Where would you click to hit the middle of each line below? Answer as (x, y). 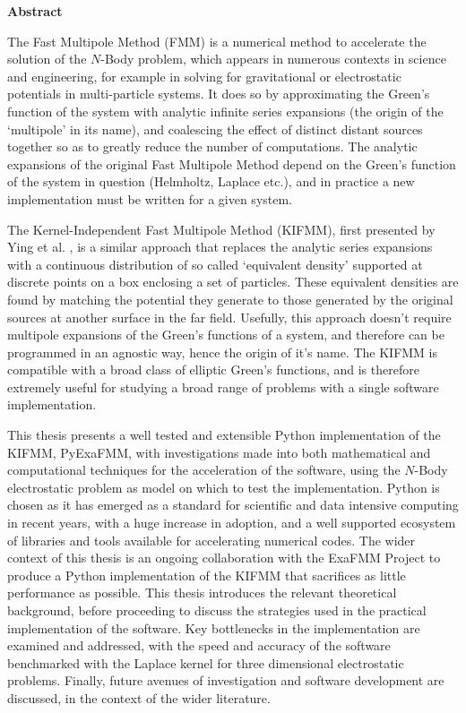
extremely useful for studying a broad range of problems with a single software (223, 387)
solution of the (47, 59)
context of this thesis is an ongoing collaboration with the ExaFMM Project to (224, 558)
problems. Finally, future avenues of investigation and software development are (226, 680)
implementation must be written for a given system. (150, 198)
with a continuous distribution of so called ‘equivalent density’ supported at (215, 264)
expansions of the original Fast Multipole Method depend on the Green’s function (232, 163)
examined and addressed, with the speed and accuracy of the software (199, 645)
